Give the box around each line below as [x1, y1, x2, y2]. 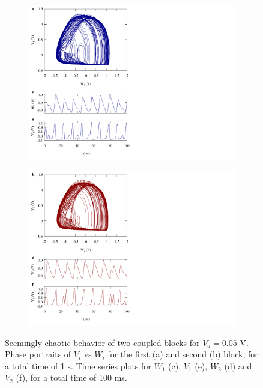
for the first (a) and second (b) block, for [107, 348, 258, 360]
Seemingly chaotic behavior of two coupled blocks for [5, 336, 200, 348]
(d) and [224, 359, 252, 372]
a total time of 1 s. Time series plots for [5, 359, 151, 372]
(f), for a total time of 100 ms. [16, 371, 127, 384]
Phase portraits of [5, 348, 71, 360]
